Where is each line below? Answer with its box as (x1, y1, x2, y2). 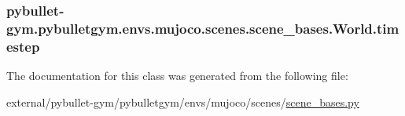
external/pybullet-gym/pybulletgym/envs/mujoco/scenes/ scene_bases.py (6, 93, 359, 110)
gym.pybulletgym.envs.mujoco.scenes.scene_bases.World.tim (6, 18, 399, 38)
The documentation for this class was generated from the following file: (6, 67, 348, 84)
